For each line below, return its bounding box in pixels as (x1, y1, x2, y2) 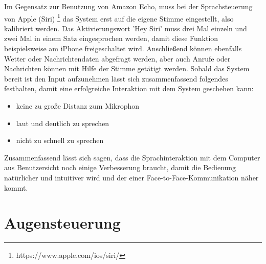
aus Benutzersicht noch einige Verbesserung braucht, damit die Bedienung (4, 162, 236, 173)
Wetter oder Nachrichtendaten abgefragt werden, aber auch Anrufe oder (4, 53, 231, 64)
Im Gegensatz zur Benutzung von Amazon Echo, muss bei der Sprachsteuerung (4, 1, 253, 11)
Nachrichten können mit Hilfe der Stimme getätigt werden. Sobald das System (4, 63, 250, 74)
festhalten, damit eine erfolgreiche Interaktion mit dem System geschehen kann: (4, 83, 254, 94)
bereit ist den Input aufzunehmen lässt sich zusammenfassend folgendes (4, 73, 228, 84)
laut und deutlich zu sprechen (16, 117, 109, 128)
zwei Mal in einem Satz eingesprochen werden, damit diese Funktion (4, 33, 218, 44)
